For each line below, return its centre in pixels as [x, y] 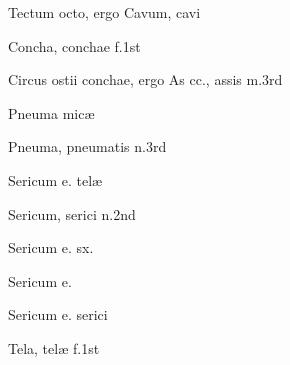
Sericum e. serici [58, 314]
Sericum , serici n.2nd [72, 213]
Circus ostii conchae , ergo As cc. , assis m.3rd [145, 79]
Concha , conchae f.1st [74, 45]
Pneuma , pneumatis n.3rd [87, 146]
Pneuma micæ [51, 112]
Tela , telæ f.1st [54, 347]
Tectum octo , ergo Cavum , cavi [104, 12]
